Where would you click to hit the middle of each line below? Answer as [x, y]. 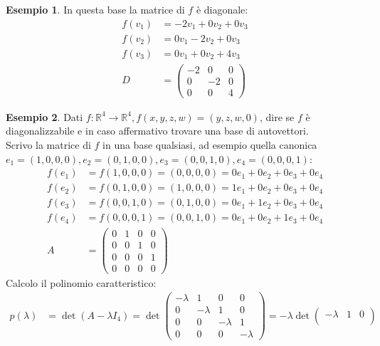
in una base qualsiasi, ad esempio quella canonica [210, 145]
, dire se [277, 116]
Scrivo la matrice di [48, 145]
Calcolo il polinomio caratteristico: [81, 282]
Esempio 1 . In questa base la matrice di [95, 9]
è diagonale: [222, 9]
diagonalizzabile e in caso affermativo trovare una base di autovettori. [157, 131]
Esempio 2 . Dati [44, 116]
